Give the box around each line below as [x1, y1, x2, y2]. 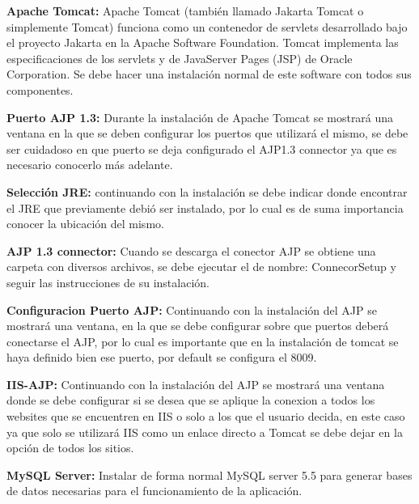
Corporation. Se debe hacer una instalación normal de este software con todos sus [6, 66, 412, 83]
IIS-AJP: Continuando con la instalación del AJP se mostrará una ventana [6, 375, 385, 392]
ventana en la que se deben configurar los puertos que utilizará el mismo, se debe [6, 125, 408, 142]
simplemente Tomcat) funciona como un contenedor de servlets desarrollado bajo [6, 18, 408, 35]
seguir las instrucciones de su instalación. [6, 273, 209, 290]
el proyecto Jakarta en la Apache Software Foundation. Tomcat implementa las [6, 34, 399, 51]
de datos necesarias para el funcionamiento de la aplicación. [6, 482, 303, 499]
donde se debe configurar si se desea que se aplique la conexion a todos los [6, 392, 375, 409]
